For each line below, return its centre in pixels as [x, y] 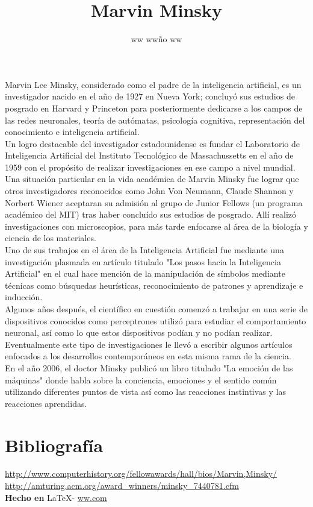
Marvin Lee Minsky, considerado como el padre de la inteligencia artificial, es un [153, 84]
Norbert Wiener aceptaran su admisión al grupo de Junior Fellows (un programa [154, 202]
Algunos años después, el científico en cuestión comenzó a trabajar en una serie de [156, 309]
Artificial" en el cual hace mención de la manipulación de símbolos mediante [145, 273]
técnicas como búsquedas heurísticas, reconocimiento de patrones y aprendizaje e [154, 285]
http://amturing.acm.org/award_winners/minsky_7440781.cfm [122, 486]
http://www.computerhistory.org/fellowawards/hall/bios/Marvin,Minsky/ [141, 474]
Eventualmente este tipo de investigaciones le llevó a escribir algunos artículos [149, 344]
